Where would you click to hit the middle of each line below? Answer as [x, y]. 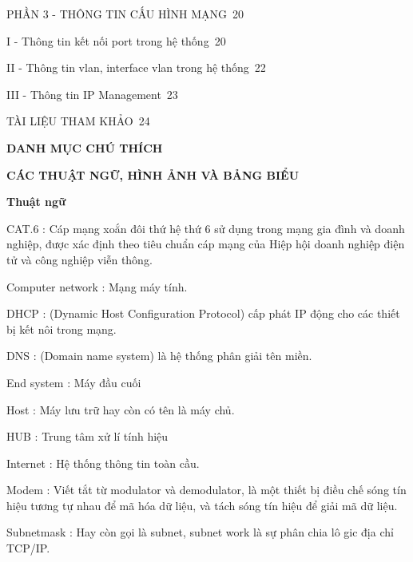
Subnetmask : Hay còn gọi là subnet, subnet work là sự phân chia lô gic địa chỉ [200, 532]
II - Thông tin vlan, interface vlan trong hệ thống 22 [136, 67]
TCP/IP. [28, 548]
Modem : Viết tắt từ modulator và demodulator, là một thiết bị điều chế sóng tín [206, 490]
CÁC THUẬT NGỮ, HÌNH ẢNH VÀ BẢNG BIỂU [153, 174]
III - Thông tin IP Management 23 [92, 94]
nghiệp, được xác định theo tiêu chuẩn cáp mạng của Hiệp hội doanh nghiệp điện [206, 244]
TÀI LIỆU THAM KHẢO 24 [78, 121]
